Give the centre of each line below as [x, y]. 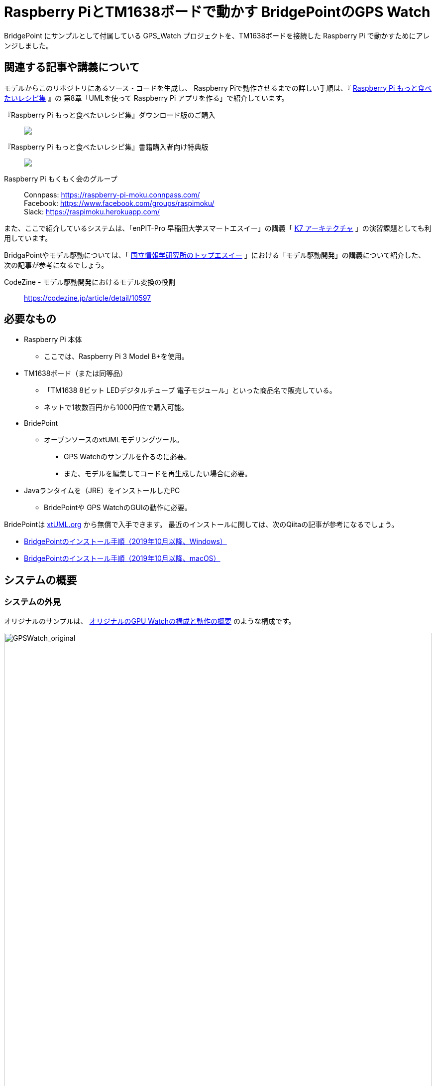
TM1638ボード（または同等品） [76, 373]
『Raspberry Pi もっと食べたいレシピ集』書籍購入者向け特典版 [106, 147]
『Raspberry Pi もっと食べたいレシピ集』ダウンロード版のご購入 [110, 115]
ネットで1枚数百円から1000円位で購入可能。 [116, 407]
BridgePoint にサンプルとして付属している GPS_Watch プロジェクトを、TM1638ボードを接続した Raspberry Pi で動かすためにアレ [217, 35]
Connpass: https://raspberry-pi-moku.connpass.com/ [112, 194]
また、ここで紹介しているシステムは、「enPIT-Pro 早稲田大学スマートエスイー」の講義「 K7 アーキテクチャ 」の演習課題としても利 [218, 228]
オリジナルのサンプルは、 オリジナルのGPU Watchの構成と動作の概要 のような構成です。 [150, 621]
